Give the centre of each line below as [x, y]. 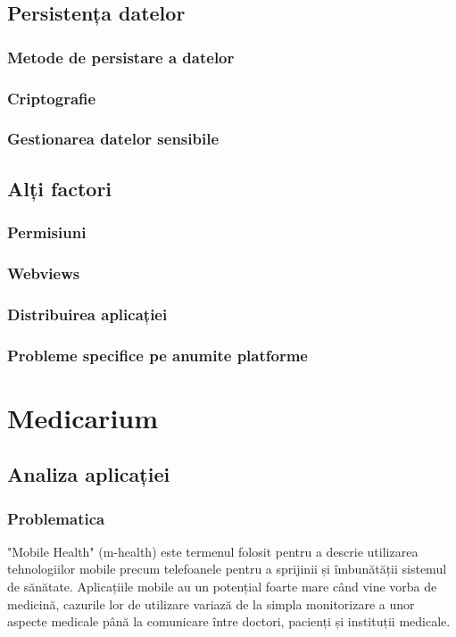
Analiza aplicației [89, 474]
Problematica [56, 518]
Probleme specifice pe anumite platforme [158, 355]
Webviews [44, 273]
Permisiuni [47, 232]
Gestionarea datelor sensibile [113, 139]
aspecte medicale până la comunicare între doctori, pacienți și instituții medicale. [229, 621]
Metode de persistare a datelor [121, 57]
